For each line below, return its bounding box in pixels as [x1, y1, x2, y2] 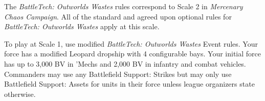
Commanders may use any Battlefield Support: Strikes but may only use [4, 68, 232, 79]
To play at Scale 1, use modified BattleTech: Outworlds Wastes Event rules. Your [4, 38, 258, 49]
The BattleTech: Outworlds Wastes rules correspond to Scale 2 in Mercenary [4, 1, 243, 11]
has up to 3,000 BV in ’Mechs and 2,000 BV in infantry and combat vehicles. [4, 58, 246, 69]
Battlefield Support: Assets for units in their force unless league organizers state [4, 78, 255, 89]
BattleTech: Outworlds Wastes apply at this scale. [4, 21, 160, 32]
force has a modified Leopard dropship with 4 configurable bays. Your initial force [4, 48, 261, 59]
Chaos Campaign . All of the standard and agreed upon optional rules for [4, 11, 232, 22]
